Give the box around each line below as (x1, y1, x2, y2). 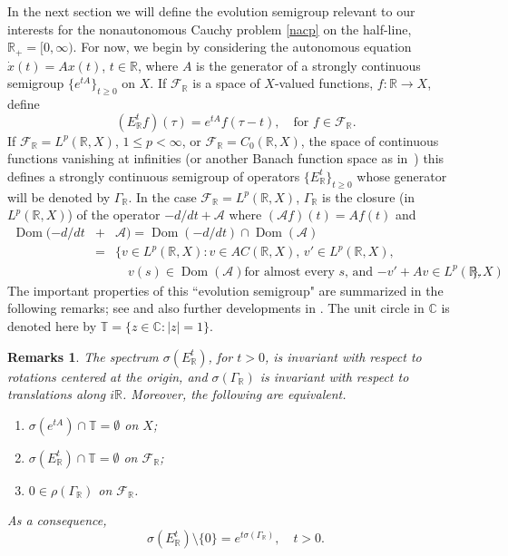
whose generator (357, 166, 447, 185)
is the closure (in (322, 187, 415, 206)
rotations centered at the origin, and (7, 366, 208, 385)
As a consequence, (7, 511, 107, 530)
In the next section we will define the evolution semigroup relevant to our (7, 2, 415, 20)
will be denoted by (7, 187, 111, 206)
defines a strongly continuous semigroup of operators (7, 166, 300, 185)
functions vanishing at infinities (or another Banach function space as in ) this (7, 149, 444, 168)
